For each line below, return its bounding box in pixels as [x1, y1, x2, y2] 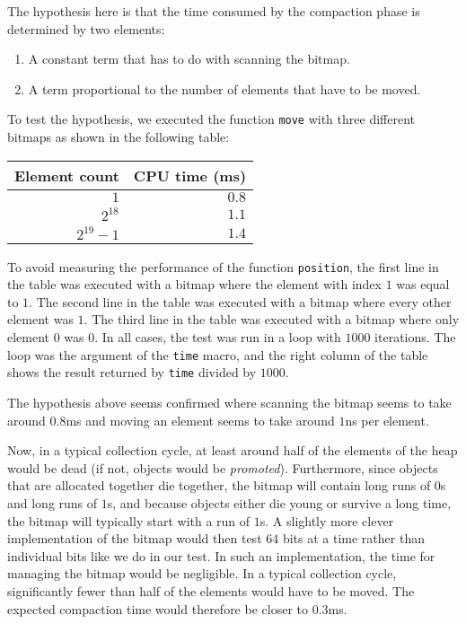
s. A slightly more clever [259, 511, 394, 530]
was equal [396, 275, 450, 294]
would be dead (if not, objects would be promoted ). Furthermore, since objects [7, 458, 438, 477]
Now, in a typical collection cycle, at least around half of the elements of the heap [7, 441, 458, 460]
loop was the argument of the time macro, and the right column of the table [7, 345, 428, 364]
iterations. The [374, 328, 456, 347]
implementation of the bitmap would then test [7, 529, 262, 548]
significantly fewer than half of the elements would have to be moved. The [7, 581, 415, 600]
